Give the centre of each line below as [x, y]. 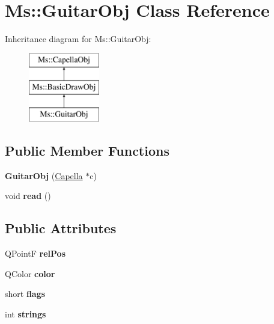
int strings [26, 314]
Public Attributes [61, 228]
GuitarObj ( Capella [44, 175]
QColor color [30, 273]
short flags [25, 294]
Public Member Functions [87, 151]
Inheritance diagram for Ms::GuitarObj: [78, 39]
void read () [28, 196]
